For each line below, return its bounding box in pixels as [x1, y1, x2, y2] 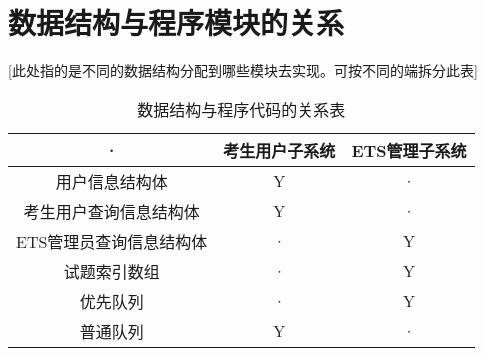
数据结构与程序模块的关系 [8, 2, 345, 43]
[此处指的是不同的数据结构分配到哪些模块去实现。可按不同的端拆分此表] [8, 60, 478, 81]
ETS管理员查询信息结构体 [16, 229, 208, 253]
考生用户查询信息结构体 [23, 199, 200, 223]
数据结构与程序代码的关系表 [137, 97, 346, 121]
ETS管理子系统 [351, 138, 467, 162]
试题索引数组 [63, 259, 160, 283]
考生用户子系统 [223, 138, 336, 162]
